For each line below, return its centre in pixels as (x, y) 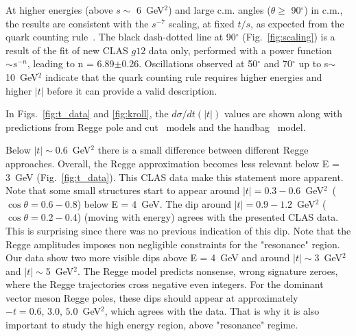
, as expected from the (297, 23)
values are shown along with (283, 113)
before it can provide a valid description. (132, 90)
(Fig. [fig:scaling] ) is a (289, 37)
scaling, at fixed (201, 23)
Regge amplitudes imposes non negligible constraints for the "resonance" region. (173, 244)
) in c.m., (323, 10)
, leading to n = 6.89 (71, 63)
